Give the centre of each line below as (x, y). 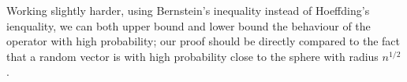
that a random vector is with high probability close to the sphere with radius (192, 56)
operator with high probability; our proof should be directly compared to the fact (203, 41)
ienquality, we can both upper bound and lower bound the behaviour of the (189, 25)
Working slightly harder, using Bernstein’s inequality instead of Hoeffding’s (188, 10)
